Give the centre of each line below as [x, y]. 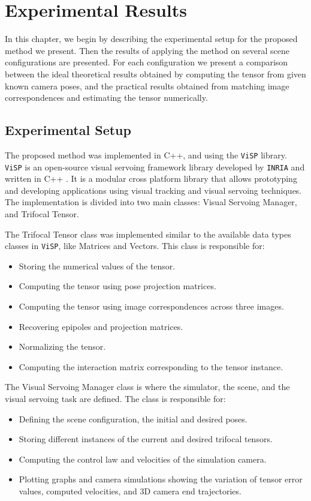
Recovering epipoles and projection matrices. [101, 326]
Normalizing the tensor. [62, 346]
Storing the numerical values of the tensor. [97, 265]
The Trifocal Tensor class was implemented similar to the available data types [148, 234]
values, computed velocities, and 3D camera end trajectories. [130, 490]
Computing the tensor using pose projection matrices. [117, 286]
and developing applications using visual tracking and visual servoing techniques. [153, 190]
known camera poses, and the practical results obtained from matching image [147, 85]
